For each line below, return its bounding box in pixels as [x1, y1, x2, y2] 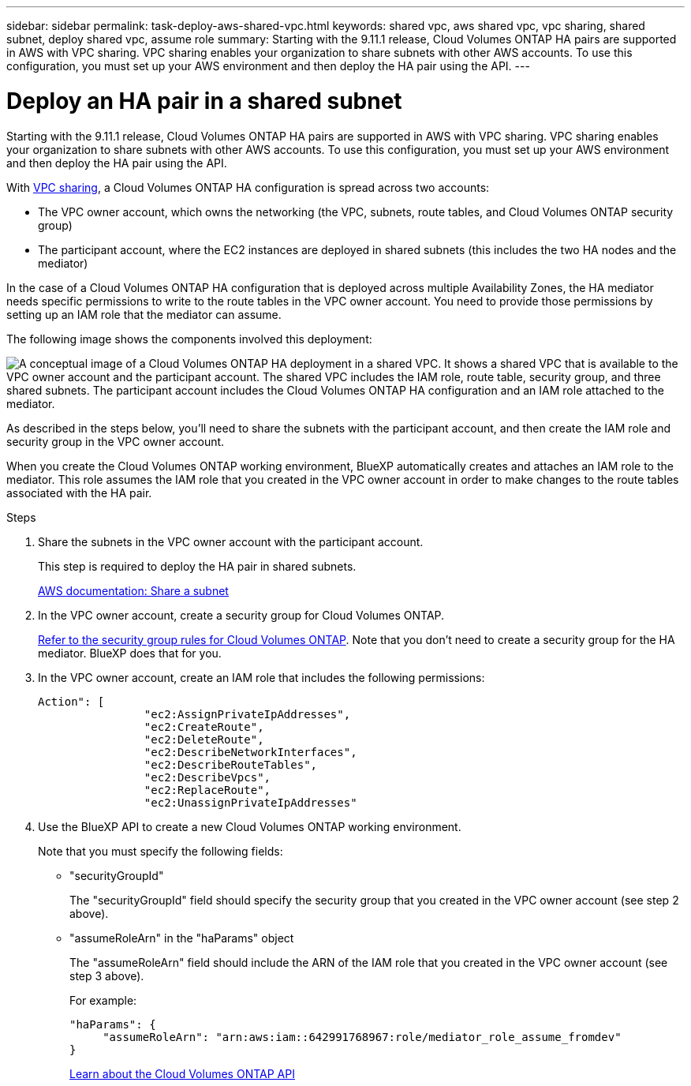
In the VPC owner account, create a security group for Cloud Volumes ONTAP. [38, 608, 445, 622]
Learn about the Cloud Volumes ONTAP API [69, 1066, 295, 1080]
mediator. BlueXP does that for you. [38, 646, 222, 660]
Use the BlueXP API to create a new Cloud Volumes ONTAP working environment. [38, 819, 461, 833]
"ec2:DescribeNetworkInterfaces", [144, 745, 357, 758]
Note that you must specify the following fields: [38, 844, 283, 858]
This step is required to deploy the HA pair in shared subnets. [38, 559, 357, 573]
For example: [69, 993, 137, 1007]
